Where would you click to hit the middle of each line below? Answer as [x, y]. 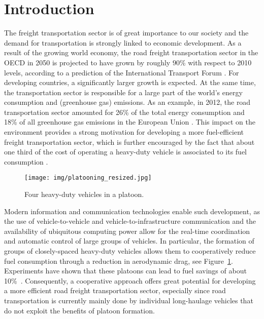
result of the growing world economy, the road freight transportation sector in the [131, 52]
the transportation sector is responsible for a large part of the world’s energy [123, 92]
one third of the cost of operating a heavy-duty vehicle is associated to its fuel [126, 152]
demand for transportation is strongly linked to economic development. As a [123, 42]
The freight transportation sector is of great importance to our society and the [126, 33]
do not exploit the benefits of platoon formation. [79, 310]
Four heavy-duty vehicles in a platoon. [84, 194]
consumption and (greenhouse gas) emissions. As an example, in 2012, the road [127, 102]
